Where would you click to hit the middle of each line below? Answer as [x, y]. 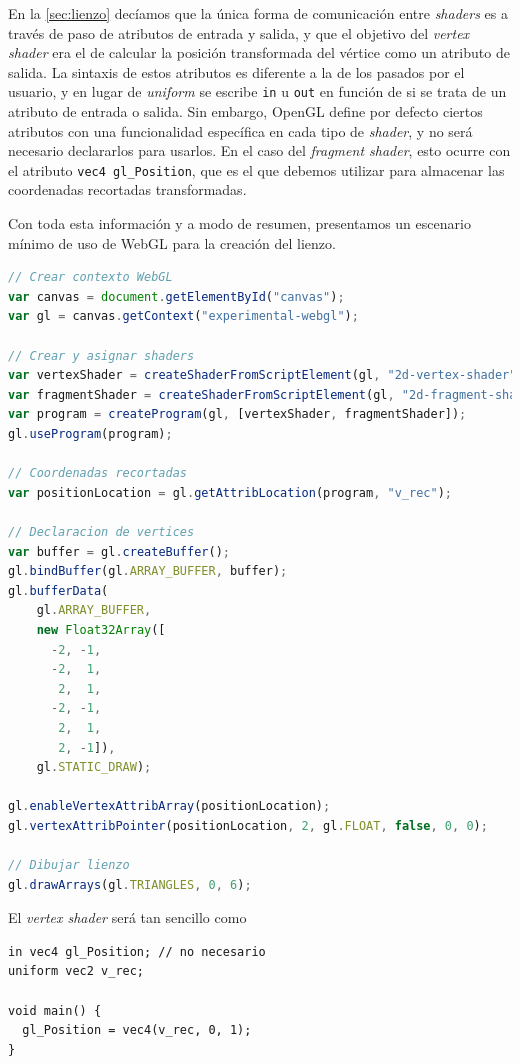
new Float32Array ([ [101, 629]
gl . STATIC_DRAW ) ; [94, 767]
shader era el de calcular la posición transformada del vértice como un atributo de [259, 52]
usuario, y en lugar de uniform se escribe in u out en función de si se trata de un [257, 91]
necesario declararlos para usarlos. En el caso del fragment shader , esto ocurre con [259, 150]
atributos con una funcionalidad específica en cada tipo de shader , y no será [240, 130]
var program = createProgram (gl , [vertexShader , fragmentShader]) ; [237, 414]
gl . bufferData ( [58, 590]
